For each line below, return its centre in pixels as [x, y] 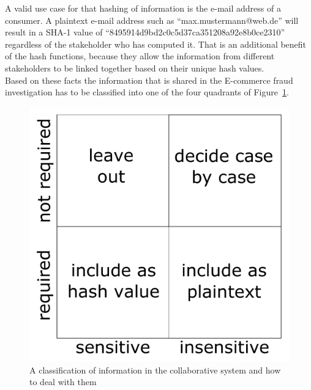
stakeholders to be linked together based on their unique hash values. [135, 68]
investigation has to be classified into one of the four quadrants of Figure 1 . [147, 92]
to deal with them [63, 382]
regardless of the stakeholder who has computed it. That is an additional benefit [156, 44]
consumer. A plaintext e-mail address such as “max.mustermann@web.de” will [152, 20]
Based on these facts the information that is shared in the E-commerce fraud [149, 80]
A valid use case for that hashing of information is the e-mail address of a [143, 8]
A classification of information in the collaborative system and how [155, 370]
